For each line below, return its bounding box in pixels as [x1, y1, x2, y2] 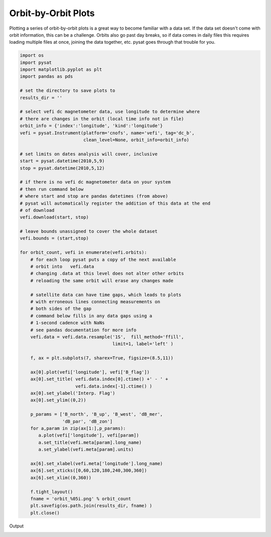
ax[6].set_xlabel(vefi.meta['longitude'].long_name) [30, 461, 163, 466]
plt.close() [30, 510, 60, 515]
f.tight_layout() [30, 489, 73, 495]
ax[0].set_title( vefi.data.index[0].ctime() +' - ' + [30, 376, 168, 382]
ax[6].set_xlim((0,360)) [30, 475, 92, 480]
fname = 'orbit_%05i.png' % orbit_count [30, 496, 131, 501]
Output [9, 523, 24, 529]
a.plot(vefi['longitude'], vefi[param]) [38, 432, 139, 438]
